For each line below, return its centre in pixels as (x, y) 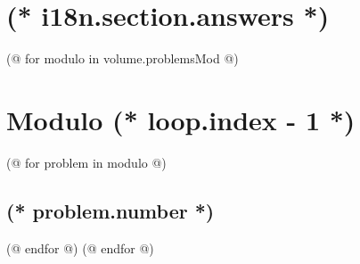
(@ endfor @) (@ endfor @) (80, 247)
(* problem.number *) (110, 210)
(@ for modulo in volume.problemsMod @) (123, 58)
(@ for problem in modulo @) (86, 162)
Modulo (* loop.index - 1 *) (181, 119)
